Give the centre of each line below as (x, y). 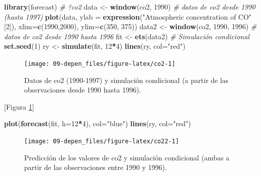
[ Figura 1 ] (19, 106)
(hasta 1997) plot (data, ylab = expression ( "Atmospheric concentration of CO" (128, 16)
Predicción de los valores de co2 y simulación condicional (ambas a (127, 157)
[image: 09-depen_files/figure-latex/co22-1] (102, 141)
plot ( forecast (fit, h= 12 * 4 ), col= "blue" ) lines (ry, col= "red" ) (98, 123)
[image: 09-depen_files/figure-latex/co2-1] (100, 64)
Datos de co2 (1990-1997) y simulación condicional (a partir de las (126, 80)
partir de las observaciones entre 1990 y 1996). (96, 167)
